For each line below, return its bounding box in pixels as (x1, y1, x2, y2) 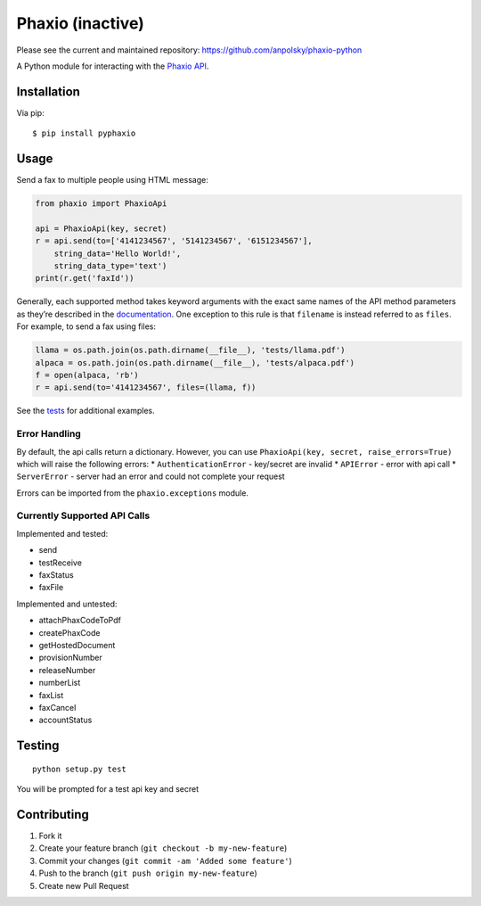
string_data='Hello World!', (53, 248, 182, 259)
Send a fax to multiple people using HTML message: (16, 175, 208, 185)
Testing (16, 738, 60, 754)
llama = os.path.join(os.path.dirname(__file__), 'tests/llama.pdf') (35, 345, 346, 356)
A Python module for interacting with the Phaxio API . (16, 61, 209, 71)
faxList (38, 689, 64, 700)
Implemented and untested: (16, 598, 118, 609)
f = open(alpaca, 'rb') (35, 370, 140, 380)
